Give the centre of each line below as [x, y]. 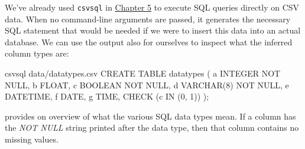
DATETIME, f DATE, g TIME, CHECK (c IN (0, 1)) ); [107, 96]
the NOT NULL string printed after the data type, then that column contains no [152, 128]
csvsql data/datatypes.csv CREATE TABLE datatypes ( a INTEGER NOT [143, 73]
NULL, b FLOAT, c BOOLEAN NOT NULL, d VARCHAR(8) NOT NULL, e [147, 85]
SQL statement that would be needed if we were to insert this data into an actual [153, 30]
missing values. [32, 139]
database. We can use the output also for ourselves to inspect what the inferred [149, 42]
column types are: [37, 53]
